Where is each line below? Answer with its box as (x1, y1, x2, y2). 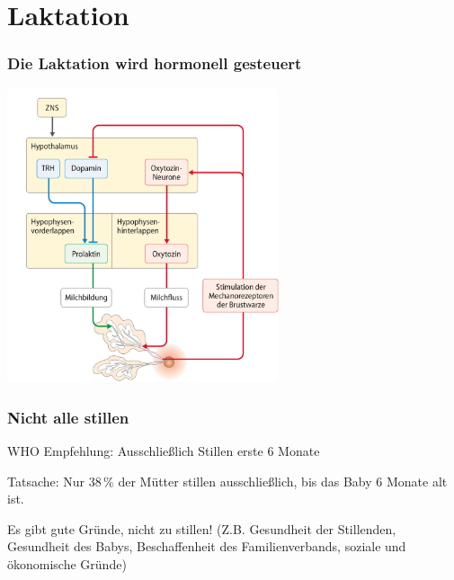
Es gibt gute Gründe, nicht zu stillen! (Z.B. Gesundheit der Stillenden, (7, 519, 396, 538)
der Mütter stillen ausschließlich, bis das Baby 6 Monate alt (118, 471, 448, 490)
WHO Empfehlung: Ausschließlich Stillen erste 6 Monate (7, 442, 320, 460)
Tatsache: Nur (7, 471, 85, 490)
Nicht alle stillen (7, 406, 129, 428)
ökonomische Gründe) (7, 555, 127, 573)
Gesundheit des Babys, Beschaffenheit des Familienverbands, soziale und (7, 537, 406, 556)
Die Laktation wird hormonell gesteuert (7, 52, 302, 75)
